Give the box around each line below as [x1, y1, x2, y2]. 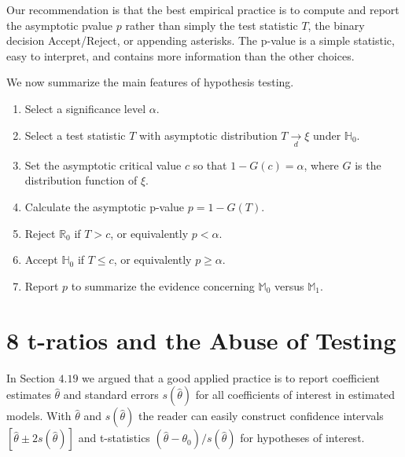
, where [304, 156, 339, 173]
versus [274, 277, 304, 294]
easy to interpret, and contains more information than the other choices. [6, 47, 355, 64]
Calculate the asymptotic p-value [24, 199, 185, 215]
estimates [6, 386, 51, 403]
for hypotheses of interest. [240, 430, 365, 446]
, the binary [307, 16, 365, 33]
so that [193, 156, 227, 173]
